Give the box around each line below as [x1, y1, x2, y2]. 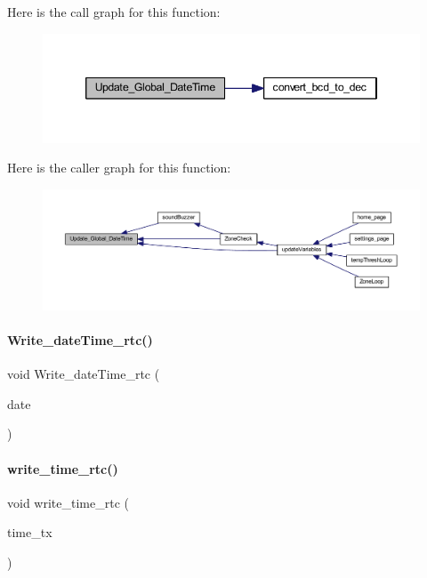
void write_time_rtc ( [7, 493, 129, 511]
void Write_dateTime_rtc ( [7, 365, 160, 383]
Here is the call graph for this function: [7, 3, 221, 20]
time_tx [7, 523, 52, 542]
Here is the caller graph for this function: [7, 158, 231, 177]
